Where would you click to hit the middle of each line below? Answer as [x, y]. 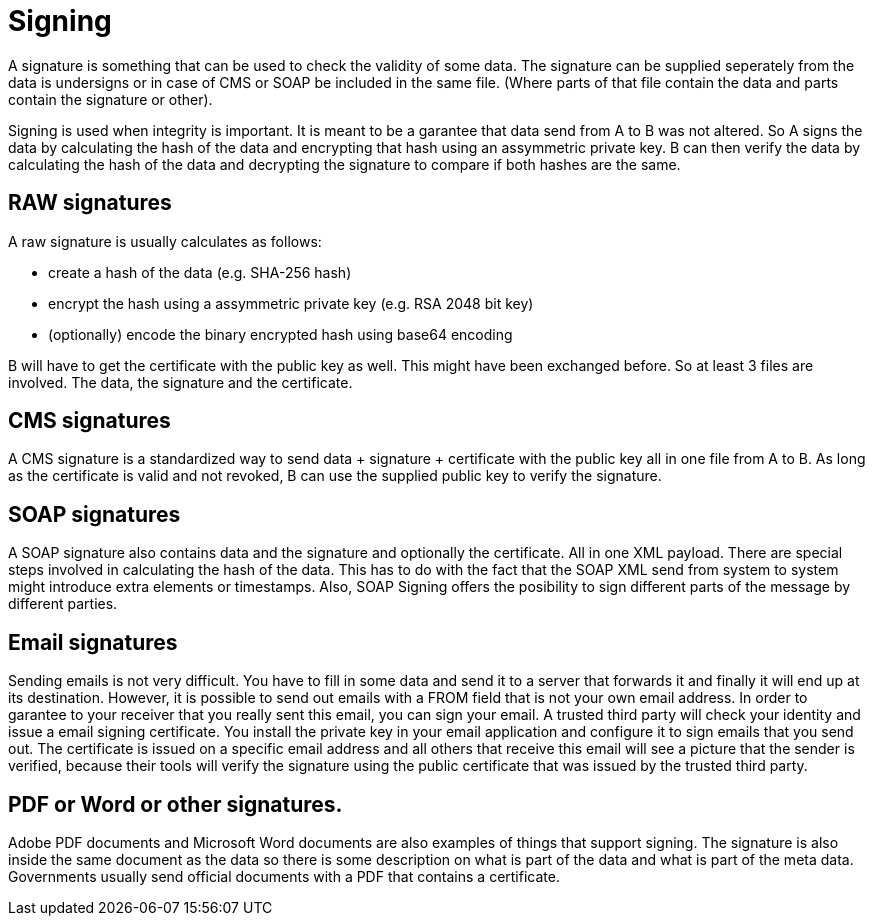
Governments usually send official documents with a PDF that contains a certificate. [284, 876]
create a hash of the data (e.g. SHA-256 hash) [200, 272]
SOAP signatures [94, 514]
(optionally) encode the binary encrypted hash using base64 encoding [280, 334]
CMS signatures [89, 421]
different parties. [63, 604]
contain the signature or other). [110, 99]
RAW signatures [90, 203]
